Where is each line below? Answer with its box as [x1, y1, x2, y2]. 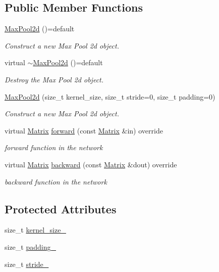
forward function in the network [5, 142, 103, 153]
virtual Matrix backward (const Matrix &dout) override [5, 159, 177, 169]
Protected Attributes [5, 201, 117, 216]
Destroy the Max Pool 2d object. [5, 74, 104, 84]
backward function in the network [5, 176, 107, 187]
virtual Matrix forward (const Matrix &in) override [5, 125, 163, 135]
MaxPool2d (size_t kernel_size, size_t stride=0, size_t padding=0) [5, 91, 215, 102]
